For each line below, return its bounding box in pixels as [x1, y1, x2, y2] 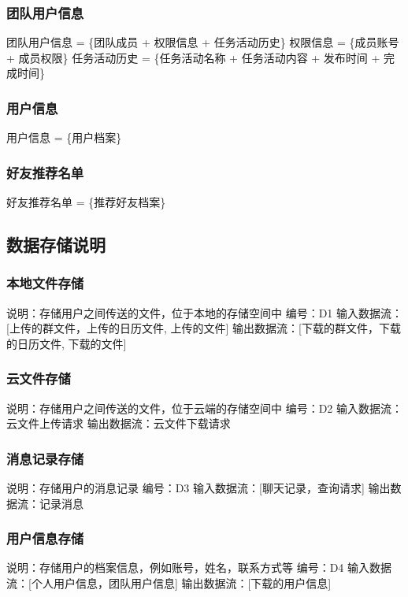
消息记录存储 [6, 448, 84, 468]
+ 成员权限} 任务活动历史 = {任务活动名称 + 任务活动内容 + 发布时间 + [6, 49, 380, 65]
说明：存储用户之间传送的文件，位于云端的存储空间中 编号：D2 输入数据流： [6, 399, 403, 416]
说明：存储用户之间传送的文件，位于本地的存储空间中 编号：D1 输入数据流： [6, 304, 403, 321]
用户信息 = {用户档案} [6, 129, 122, 146]
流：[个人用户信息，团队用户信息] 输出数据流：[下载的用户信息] [6, 575, 332, 591]
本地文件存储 [6, 273, 84, 293]
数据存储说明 [6, 232, 106, 257]
